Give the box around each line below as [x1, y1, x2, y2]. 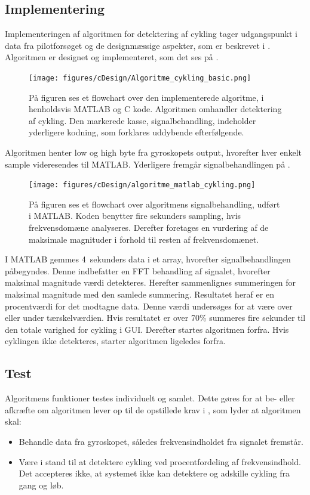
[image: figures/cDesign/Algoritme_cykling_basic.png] [29, 73, 251, 82]
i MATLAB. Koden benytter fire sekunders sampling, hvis [29, 209, 241, 222]
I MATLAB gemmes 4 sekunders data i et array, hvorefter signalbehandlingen [5, 253, 291, 265]
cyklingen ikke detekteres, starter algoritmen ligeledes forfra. [5, 335, 226, 347]
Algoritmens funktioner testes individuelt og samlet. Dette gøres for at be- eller [5, 392, 295, 404]
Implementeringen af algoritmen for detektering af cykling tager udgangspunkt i [5, 27, 297, 40]
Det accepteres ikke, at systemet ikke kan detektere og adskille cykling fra [19, 467, 290, 479]
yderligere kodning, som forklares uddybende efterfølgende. [29, 126, 244, 138]
